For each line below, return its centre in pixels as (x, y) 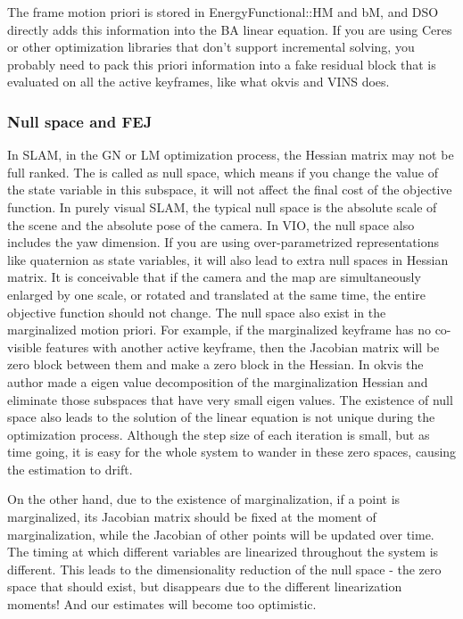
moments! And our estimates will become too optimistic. (162, 604)
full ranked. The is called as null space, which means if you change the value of (223, 172)
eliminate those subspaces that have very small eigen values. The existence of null (230, 399)
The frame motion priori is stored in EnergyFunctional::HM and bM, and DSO (223, 12)
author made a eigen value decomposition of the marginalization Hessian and (218, 381)
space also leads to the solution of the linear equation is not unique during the (221, 417)
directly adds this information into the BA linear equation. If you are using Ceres (230, 29)
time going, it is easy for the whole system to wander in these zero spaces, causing (232, 452)
